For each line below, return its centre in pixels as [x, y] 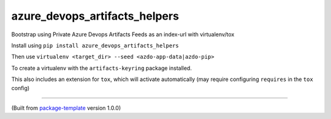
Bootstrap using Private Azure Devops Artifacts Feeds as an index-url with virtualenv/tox [123, 34]
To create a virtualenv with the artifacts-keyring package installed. [102, 68]
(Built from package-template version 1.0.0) [66, 108]
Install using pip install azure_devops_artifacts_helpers [95, 45]
